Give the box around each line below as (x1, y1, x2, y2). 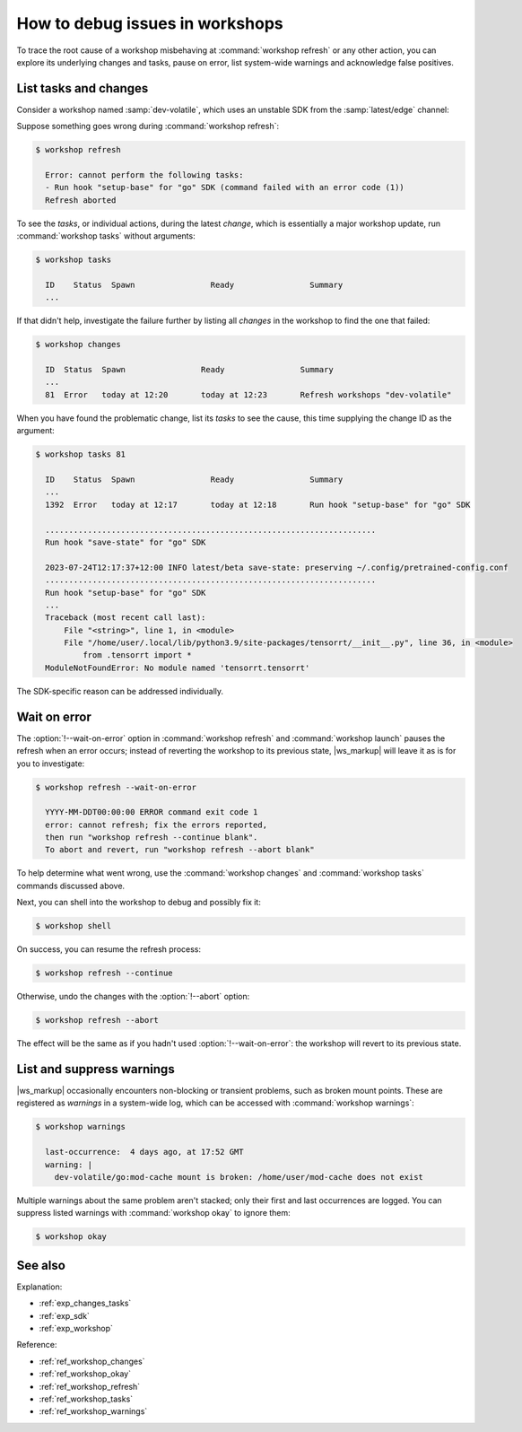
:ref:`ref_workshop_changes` (39, 1356, 145, 1367)
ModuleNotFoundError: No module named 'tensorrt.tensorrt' (45, 662, 310, 673)
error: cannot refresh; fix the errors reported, (45, 819, 268, 830)
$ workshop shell (35, 921, 112, 931)
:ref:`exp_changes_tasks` (39, 1297, 132, 1309)
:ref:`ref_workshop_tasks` (39, 1393, 134, 1404)
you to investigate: (16, 758, 85, 769)
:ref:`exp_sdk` (39, 1310, 90, 1321)
